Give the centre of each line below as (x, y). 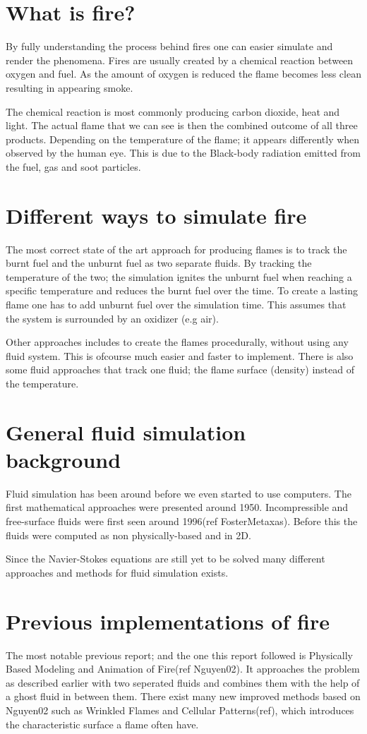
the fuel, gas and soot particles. (73, 166)
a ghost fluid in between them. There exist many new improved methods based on (183, 696)
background (64, 459)
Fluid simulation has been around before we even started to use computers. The (179, 493)
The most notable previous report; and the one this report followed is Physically (179, 655)
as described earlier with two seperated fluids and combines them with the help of (183, 682)
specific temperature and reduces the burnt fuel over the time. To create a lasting (182, 290)
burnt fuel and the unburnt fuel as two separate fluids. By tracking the (159, 263)
